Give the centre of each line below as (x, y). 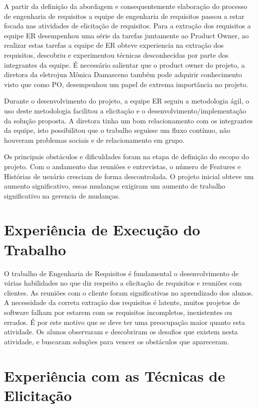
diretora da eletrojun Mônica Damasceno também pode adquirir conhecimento (123, 74)
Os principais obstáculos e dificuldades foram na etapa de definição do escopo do (127, 156)
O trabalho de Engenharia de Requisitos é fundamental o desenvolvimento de (121, 273)
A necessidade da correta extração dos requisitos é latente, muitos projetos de (122, 302)
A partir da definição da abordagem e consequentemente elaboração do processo (126, 6)
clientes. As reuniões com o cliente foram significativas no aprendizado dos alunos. (129, 292)
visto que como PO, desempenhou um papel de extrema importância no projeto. (126, 84)
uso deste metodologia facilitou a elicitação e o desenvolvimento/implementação (125, 110)
